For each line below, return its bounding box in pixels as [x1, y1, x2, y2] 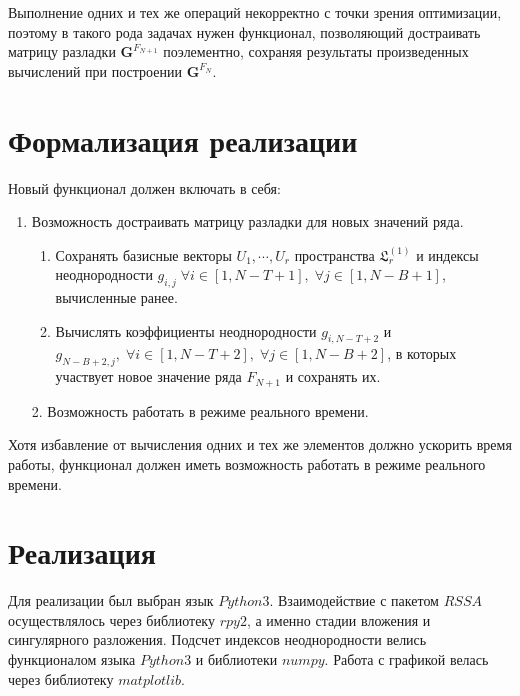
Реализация [8, 532, 156, 573]
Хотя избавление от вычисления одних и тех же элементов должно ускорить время [8, 434, 512, 455]
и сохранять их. [285, 366, 381, 387]
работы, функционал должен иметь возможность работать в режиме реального [8, 453, 486, 474]
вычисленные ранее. [55, 287, 178, 308]
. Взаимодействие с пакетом [269, 590, 439, 611]
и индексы [416, 244, 479, 265]
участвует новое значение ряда [55, 366, 242, 387]
